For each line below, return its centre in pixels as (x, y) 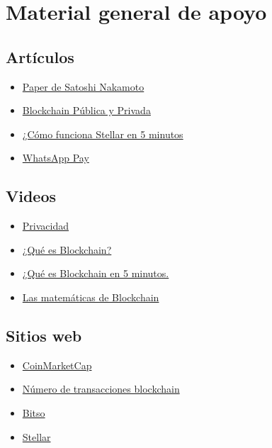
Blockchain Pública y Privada (86, 110)
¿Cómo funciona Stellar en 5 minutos (103, 134)
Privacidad (45, 226)
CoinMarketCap (57, 365)
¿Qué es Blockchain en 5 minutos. (96, 273)
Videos (31, 196)
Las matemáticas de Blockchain (91, 297)
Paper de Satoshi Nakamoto (83, 86)
